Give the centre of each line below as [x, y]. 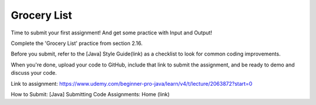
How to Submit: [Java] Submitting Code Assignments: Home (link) [90, 94]
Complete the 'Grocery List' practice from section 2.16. [77, 43]
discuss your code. [34, 73]
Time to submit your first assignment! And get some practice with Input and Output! [111, 33]
